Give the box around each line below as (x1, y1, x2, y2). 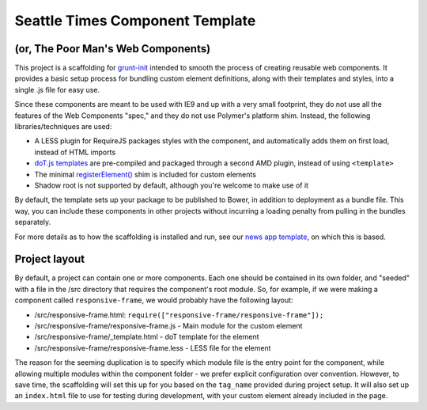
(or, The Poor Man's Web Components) (14, 42, 211, 55)
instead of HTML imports (34, 147, 116, 157)
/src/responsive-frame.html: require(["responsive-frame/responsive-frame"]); (34, 309, 324, 320)
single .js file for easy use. (14, 85, 100, 94)
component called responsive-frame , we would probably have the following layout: (14, 295, 293, 305)
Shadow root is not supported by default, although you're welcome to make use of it (34, 180, 308, 190)
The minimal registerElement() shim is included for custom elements (34, 169, 257, 179)
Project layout (14, 252, 85, 266)
